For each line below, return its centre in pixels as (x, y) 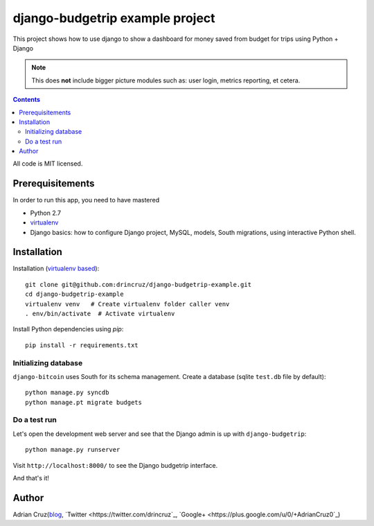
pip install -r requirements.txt (82, 345)
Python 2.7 (46, 213)
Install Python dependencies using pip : (68, 329)
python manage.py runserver (73, 450)
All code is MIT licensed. (48, 164)
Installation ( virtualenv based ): (56, 269)
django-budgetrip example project (114, 18)
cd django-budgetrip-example (74, 294)
